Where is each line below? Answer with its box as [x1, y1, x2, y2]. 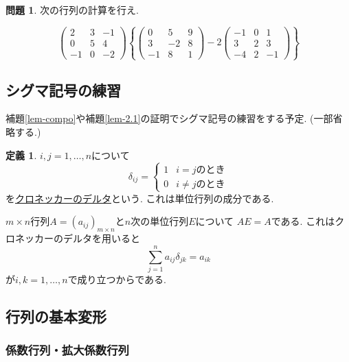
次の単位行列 [131, 214, 189, 228]
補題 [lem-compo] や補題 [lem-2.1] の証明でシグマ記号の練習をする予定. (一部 [5, 111, 333, 125]
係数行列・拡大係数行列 [5, 341, 129, 359]
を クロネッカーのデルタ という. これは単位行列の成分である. [5, 191, 274, 205]
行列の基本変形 [5, 305, 106, 326]
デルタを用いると [63, 231, 140, 245]
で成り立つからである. [67, 271, 166, 286]
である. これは [271, 214, 335, 228]
